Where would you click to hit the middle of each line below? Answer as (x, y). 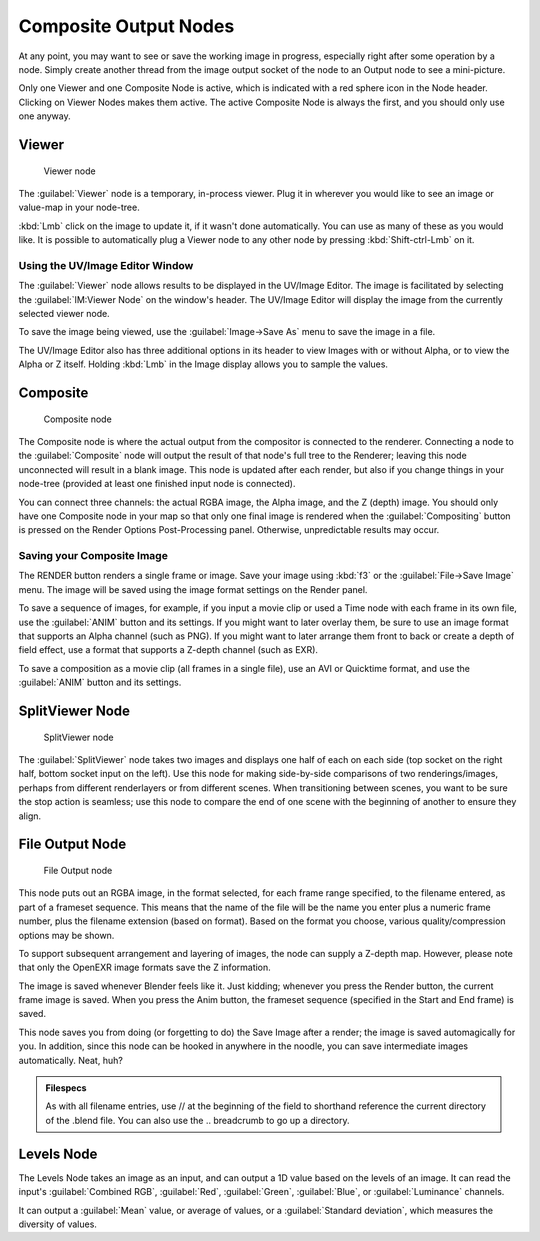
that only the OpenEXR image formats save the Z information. (145, 967)
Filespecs (66, 1088)
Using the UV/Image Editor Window (106, 265)
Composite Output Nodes (126, 26)
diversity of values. (57, 1224)
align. (30, 816)
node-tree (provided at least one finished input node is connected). (157, 484)
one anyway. (44, 116)
